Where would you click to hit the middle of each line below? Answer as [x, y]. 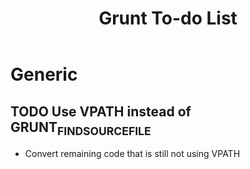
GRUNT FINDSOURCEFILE [81, 128]
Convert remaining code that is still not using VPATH [132, 154]
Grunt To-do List [168, 18]
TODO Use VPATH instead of [101, 111]
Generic [44, 74]
